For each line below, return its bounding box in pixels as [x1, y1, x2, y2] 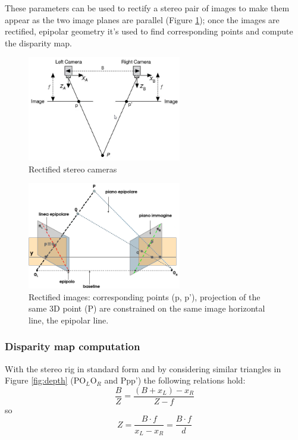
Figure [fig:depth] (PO [5, 374, 86, 386]
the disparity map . [5, 36, 72, 49]
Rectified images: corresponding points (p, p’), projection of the [29, 290, 261, 303]
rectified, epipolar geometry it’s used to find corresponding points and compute [5, 25, 293, 37]
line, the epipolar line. [29, 313, 109, 326]
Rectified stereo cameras [29, 162, 117, 175]
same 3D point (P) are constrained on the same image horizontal [29, 302, 265, 315]
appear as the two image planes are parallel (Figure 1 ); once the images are [5, 13, 280, 26]
